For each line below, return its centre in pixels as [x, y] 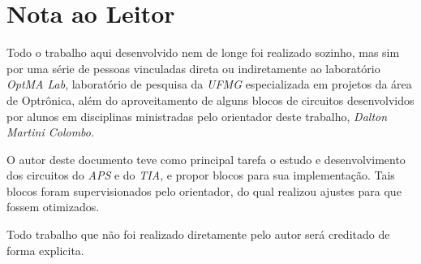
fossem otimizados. [53, 207]
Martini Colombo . [50, 132]
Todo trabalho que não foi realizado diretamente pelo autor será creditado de [198, 234]
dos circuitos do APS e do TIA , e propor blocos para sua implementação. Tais [201, 175]
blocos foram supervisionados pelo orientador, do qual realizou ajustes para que [204, 190]
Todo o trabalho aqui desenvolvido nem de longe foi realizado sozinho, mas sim [203, 52]
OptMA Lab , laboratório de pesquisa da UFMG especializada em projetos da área [209, 84]
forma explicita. [45, 250]
